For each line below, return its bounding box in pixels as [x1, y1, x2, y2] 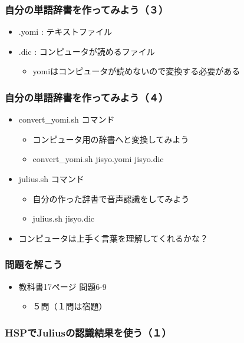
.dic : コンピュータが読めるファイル [18, 45, 155, 57]
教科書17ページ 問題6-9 [18, 280, 107, 292]
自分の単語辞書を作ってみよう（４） [5, 90, 169, 104]
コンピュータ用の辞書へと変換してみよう [32, 133, 189, 145]
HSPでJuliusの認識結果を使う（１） [5, 325, 172, 339]
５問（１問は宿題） [32, 300, 107, 312]
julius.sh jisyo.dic [32, 212, 95, 225]
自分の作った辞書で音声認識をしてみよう [32, 192, 190, 205]
